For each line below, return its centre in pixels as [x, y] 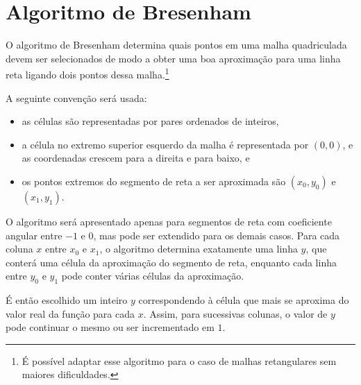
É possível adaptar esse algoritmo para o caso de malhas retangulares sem [179, 360]
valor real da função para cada [70, 313]
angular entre [34, 235]
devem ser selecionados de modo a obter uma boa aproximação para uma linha [173, 58]
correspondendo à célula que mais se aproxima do [244, 300]
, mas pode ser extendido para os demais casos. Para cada [217, 235]
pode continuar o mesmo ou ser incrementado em [110, 327]
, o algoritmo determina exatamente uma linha [199, 249]
